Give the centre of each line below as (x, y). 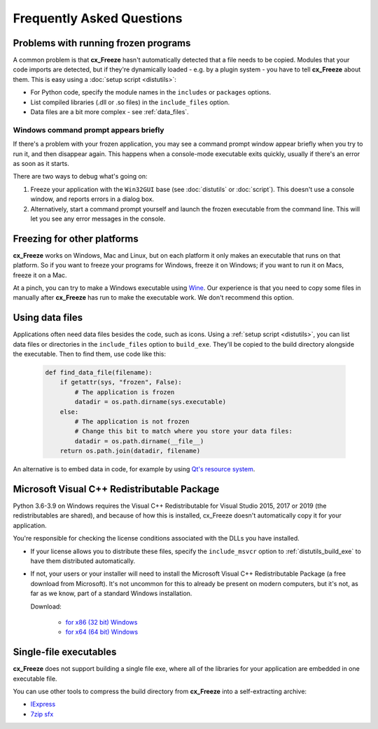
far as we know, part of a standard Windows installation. (111, 593)
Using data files (48, 318)
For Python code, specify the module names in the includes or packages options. (151, 92)
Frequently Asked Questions (98, 18)
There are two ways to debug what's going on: (80, 176)
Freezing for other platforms (76, 238)
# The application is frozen (125, 392)
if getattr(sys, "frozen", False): (121, 382)
